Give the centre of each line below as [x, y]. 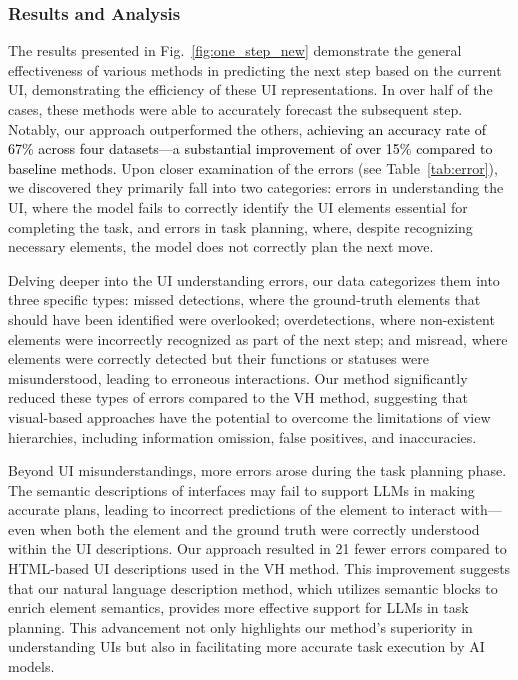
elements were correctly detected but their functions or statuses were [218, 358]
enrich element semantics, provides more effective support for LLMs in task [238, 607]
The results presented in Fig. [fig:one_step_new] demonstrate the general [235, 50]
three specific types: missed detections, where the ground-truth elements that [244, 299]
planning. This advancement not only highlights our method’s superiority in [240, 626]
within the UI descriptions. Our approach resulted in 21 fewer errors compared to [257, 548]
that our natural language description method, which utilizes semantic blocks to [253, 587]
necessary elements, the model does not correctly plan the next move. [221, 246]
